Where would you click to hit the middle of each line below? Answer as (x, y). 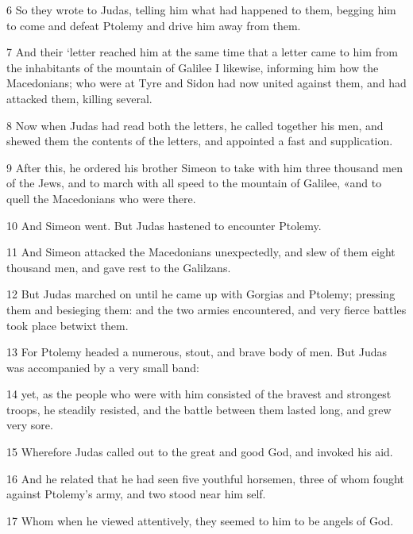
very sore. (30, 425)
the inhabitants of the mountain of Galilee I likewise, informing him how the (193, 67)
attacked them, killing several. (79, 98)
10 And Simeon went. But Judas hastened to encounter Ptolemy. (164, 225)
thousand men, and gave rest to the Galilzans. (119, 267)
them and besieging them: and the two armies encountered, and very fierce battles (206, 309)
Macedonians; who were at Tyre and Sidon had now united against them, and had (206, 83)
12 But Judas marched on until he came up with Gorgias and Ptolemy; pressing (201, 294)
